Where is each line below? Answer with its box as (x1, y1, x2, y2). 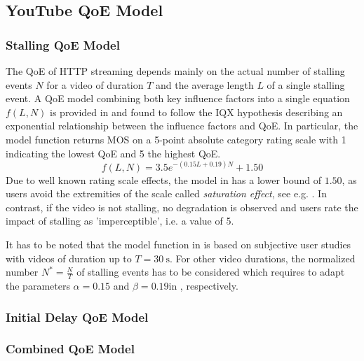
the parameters (6, 278, 70, 293)
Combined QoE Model (6, 340, 135, 358)
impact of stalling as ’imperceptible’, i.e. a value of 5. (6, 213, 234, 228)
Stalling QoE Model (6, 36, 120, 53)
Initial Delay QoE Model (6, 308, 149, 325)
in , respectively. (168, 278, 238, 293)
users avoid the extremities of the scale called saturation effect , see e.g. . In (6, 186, 327, 201)
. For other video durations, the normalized (169, 250, 356, 265)
